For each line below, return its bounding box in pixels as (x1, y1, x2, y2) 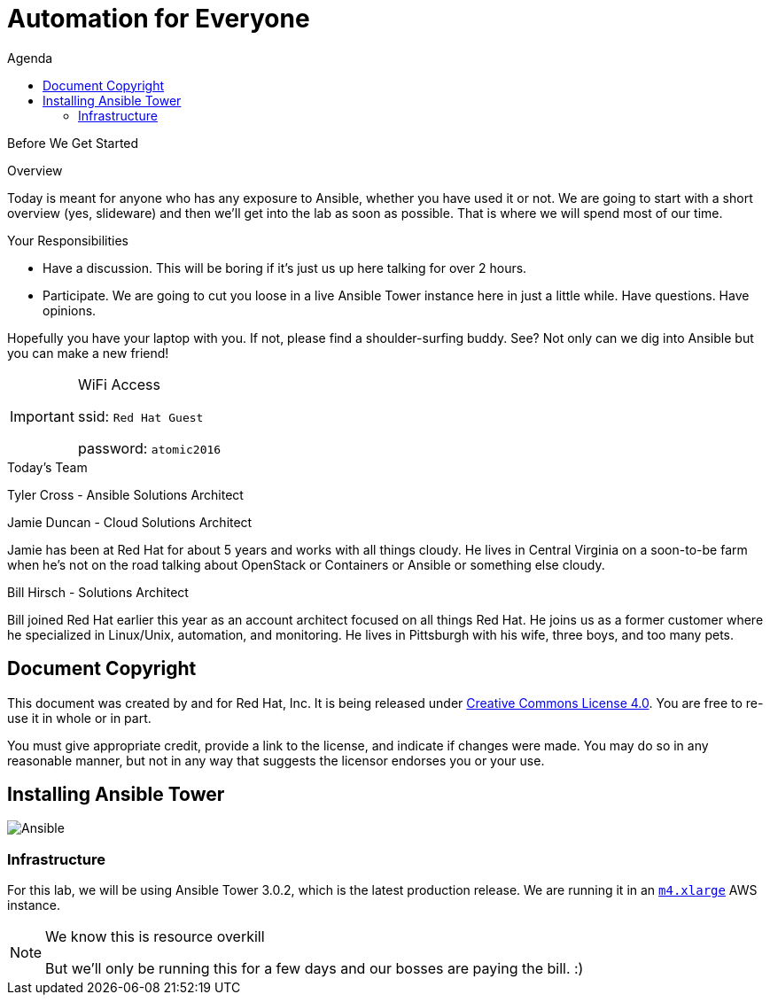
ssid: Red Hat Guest (77, 407, 204, 425)
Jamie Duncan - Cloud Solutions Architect (7, 514, 253, 530)
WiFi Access (77, 375, 160, 393)
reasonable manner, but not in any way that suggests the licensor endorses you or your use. (7, 752, 545, 768)
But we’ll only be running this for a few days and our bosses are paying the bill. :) (45, 959, 584, 978)
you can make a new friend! (7, 345, 169, 361)
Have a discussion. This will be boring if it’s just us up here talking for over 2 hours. (43, 260, 527, 276)
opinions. (43, 302, 97, 318)
